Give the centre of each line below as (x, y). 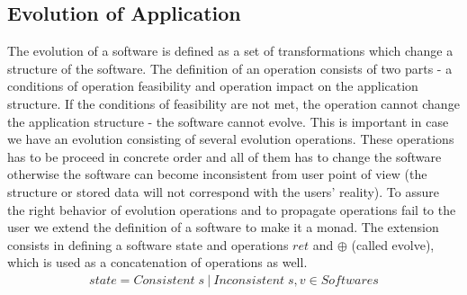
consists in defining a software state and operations (148, 244)
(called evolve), (393, 244)
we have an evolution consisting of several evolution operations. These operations (231, 139)
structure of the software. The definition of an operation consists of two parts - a (230, 68)
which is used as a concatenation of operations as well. (157, 262)
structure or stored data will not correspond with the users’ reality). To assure (224, 191)
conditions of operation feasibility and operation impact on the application (213, 86)
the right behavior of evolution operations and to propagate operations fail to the (232, 209)
